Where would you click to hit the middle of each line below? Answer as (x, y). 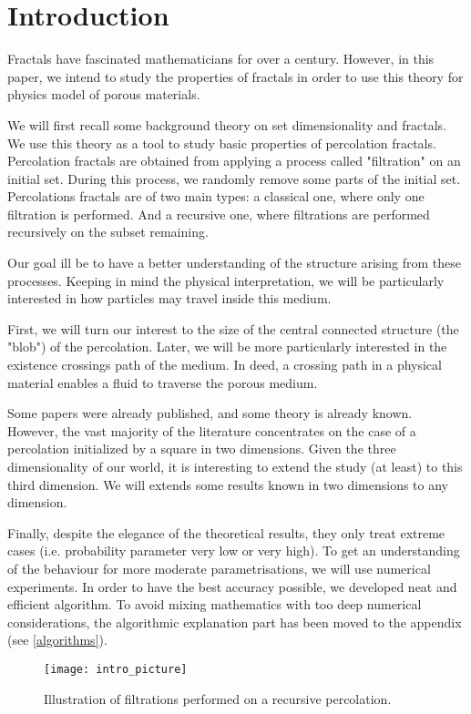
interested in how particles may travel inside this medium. (169, 298)
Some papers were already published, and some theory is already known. (210, 413)
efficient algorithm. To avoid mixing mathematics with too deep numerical (215, 604)
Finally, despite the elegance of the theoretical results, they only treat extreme (226, 532)
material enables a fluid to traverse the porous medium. (163, 382)
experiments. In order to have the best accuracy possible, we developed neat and (232, 586)
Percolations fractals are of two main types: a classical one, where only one (216, 196)
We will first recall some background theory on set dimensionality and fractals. (227, 124)
